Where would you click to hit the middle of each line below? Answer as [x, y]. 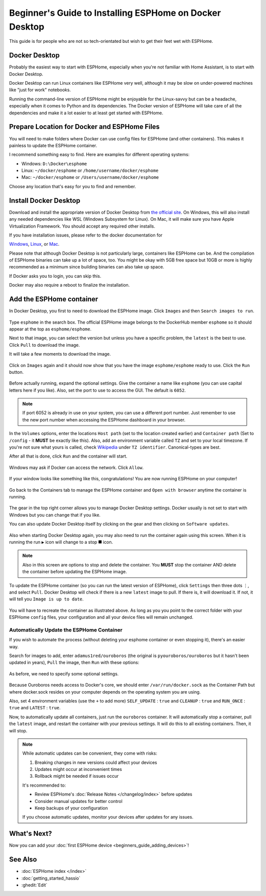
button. [17, 372]
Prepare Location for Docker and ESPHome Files [84, 127]
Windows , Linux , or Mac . [34, 244]
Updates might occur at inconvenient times [78, 769]
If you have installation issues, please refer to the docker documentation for [86, 235]
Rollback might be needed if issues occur [77, 776]
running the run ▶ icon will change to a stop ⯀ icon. [61, 542]
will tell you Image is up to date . [46, 599]
